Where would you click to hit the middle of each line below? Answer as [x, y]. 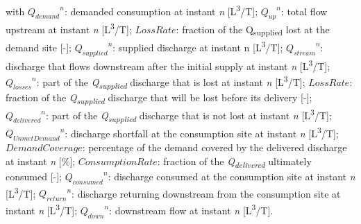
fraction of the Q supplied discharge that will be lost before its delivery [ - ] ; [159, 98]
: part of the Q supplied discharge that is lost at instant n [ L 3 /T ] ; [171, 81]
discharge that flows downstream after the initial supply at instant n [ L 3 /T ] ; [168, 64]
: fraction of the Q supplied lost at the [253, 30]
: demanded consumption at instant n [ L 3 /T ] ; [161, 10]
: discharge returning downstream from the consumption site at [206, 193]
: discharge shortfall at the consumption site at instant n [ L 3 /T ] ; [202, 132]
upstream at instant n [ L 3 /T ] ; [69, 28]
